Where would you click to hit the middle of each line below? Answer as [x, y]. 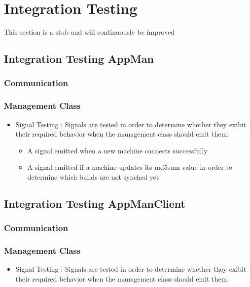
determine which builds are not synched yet [93, 176]
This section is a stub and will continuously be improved [89, 32]
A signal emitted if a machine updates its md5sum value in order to [130, 167]
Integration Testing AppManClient [95, 203]
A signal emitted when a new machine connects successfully [117, 150]
